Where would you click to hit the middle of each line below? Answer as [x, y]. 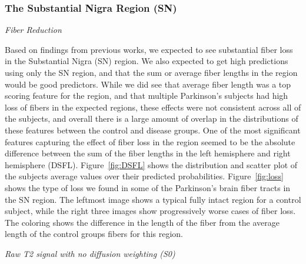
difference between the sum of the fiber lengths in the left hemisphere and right [148, 153]
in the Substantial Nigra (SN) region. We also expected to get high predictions [147, 61]
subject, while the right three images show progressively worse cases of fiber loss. [150, 211]
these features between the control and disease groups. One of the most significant [153, 130]
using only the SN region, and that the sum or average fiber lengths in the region [151, 72]
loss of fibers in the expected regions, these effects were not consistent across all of [153, 107]
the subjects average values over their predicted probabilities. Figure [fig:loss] [144, 176]
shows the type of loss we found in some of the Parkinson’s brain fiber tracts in [148, 187]
